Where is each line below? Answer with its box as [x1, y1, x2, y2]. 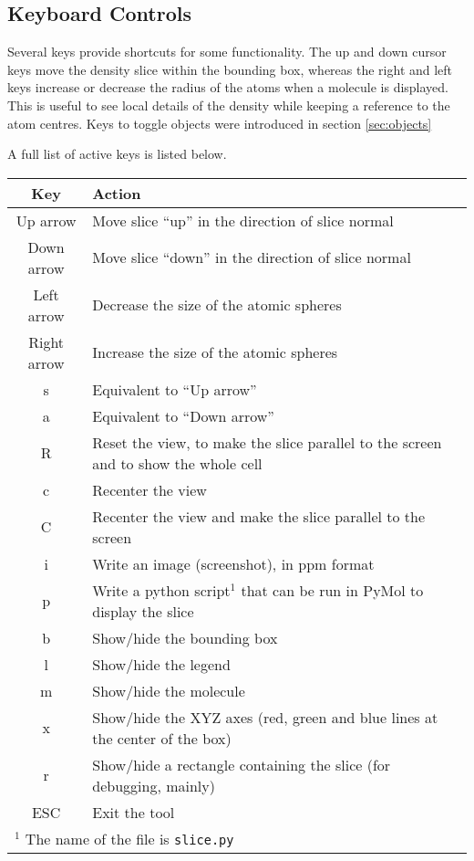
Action [92, 182, 141, 204]
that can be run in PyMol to [241, 579, 424, 601]
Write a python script [92, 579, 231, 601]
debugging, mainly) [92, 774, 215, 796]
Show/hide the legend [92, 653, 231, 675]
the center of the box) [92, 727, 232, 749]
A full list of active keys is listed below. [7, 144, 227, 163]
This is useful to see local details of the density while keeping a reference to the [7, 95, 450, 114]
